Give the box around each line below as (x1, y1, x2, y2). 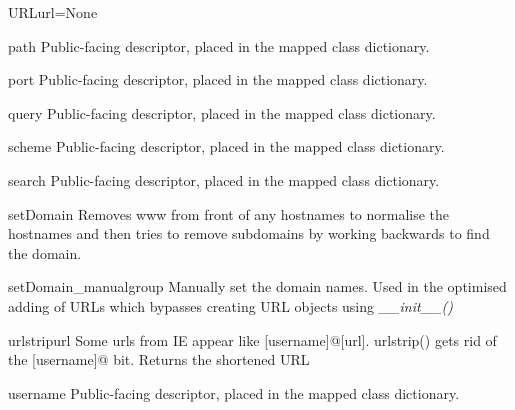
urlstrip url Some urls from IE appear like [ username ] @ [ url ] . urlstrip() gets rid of (8, 329, 497, 350)
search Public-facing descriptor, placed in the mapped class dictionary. (8, 169, 440, 190)
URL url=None (8, 2, 98, 22)
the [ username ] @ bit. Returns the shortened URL (8, 349, 310, 370)
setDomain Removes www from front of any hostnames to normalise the (8, 203, 450, 224)
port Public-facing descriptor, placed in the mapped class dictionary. (8, 69, 428, 90)
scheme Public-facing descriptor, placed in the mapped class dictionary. (8, 136, 445, 157)
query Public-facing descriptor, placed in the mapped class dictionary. (8, 102, 436, 123)
